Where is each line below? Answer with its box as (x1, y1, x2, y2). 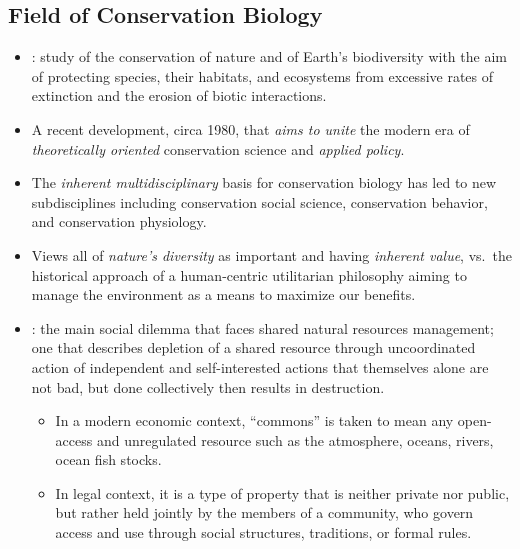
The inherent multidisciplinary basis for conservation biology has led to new (31, 172, 497, 193)
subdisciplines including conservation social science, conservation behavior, (31, 191, 488, 212)
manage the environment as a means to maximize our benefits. (31, 284, 416, 305)
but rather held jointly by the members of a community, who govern (55, 502, 474, 523)
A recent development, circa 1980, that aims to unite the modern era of (31, 118, 470, 139)
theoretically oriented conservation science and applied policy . (31, 138, 405, 159)
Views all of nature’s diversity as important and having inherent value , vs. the (31, 244, 512, 265)
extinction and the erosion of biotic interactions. (31, 85, 327, 106)
